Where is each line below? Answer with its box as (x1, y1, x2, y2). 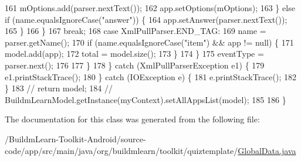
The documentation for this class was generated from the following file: (5, 113, 260, 125)
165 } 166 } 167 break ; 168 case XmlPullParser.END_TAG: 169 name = (5, 25, 266, 37)
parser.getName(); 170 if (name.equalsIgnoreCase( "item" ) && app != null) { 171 (5, 36, 294, 48)
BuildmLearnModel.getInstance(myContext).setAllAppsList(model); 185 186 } (5, 93, 286, 105)
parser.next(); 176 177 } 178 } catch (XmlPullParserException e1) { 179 (5, 59, 265, 71)
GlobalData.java (238, 144, 296, 156)
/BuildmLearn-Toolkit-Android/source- (5, 132, 146, 145)
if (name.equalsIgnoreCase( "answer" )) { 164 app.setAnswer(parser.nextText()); (5, 13, 288, 25)
